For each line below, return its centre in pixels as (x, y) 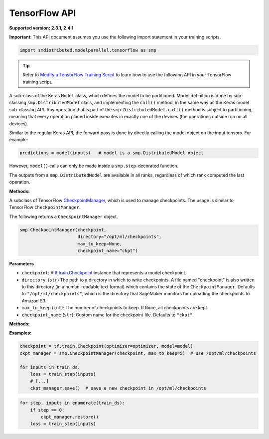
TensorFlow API (43, 13)
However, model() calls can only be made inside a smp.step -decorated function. (94, 166)
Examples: (20, 333)
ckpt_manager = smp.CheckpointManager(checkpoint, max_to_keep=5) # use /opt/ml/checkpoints (138, 353)
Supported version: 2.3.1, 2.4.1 (41, 28)
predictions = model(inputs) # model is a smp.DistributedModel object (112, 153)
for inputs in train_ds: (50, 367)
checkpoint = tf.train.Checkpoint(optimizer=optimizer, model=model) (106, 346)
